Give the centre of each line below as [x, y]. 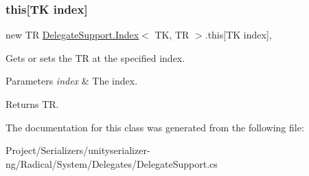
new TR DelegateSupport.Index [72, 35]
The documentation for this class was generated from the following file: [155, 127]
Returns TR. [32, 104]
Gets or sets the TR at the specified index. [95, 57]
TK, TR [172, 35]
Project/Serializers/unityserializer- [78, 150]
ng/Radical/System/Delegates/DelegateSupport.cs [112, 163]
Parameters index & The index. [72, 81]
